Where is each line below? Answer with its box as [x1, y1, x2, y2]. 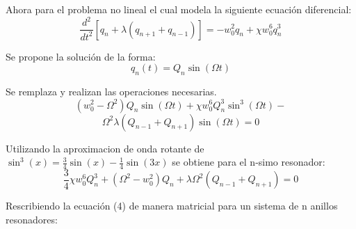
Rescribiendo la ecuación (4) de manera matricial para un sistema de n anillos [6, 198, 338, 213]
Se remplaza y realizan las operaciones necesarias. [6, 84, 217, 98]
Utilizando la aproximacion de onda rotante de [6, 141, 204, 155]
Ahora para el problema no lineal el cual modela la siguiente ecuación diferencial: [6, 2, 352, 16]
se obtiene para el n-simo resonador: [172, 155, 325, 169]
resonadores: [6, 212, 58, 227]
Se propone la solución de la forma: [6, 49, 156, 63]
